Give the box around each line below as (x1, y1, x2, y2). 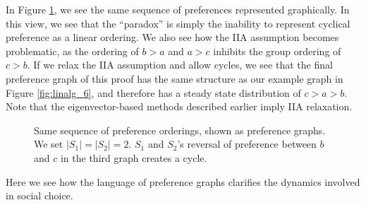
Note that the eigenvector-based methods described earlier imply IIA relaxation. (6, 99, 353, 114)
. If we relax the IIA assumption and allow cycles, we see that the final (27, 57, 333, 72)
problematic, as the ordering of (6, 43, 139, 58)
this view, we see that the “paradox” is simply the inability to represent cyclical (6, 16, 350, 30)
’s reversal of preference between (177, 136, 317, 151)
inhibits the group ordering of (213, 43, 341, 58)
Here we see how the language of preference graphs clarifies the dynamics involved (6, 174, 360, 189)
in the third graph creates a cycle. (60, 150, 207, 165)
